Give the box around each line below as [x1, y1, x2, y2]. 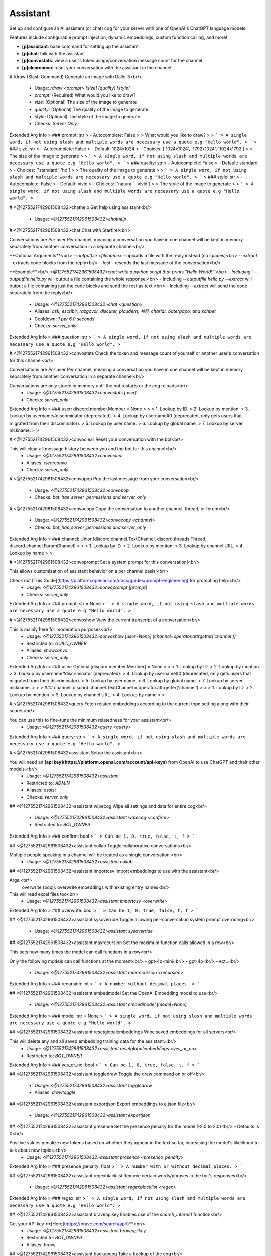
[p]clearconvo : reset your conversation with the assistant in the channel [22, 64, 172, 70]
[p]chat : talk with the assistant [22, 50, 85, 56]
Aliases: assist [26, 787, 56, 793]
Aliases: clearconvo [26, 460, 67, 466]
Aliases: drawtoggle [34, 1089, 76, 1095]
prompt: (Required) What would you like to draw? [34, 92, 136, 98]
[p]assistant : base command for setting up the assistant [22, 43, 139, 50]
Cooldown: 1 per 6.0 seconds [34, 316, 95, 322]
